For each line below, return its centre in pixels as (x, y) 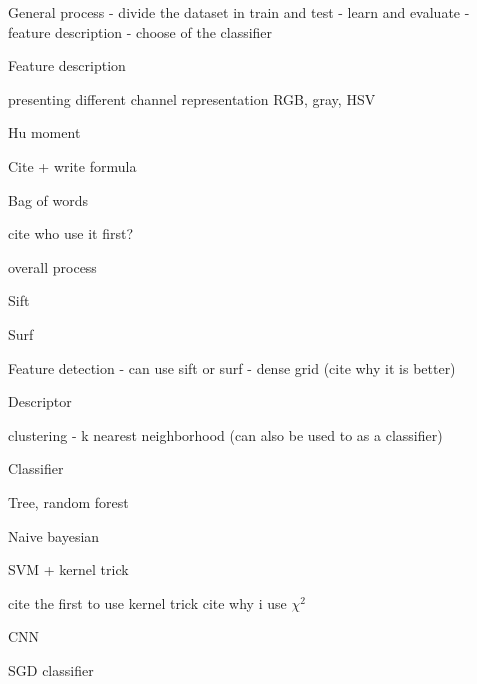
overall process (52, 266)
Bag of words (48, 199)
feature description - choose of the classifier (140, 31)
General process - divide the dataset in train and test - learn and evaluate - (239, 12)
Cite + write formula (72, 165)
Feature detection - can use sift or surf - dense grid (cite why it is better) (232, 367)
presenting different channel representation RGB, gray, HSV (192, 98)
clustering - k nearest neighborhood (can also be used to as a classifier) (225, 434)
